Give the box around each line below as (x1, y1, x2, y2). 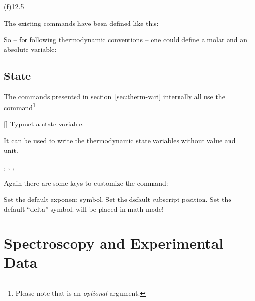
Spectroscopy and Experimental (4, 232, 224, 252)
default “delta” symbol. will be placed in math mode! (4, 203, 164, 214)
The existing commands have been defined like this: (4, 18, 159, 28)
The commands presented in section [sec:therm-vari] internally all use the (4, 91, 225, 101)
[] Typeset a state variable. (4, 119, 84, 129)
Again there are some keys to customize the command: (4, 177, 168, 188)
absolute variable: (4, 44, 57, 54)
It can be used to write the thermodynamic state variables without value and (4, 135, 236, 146)
